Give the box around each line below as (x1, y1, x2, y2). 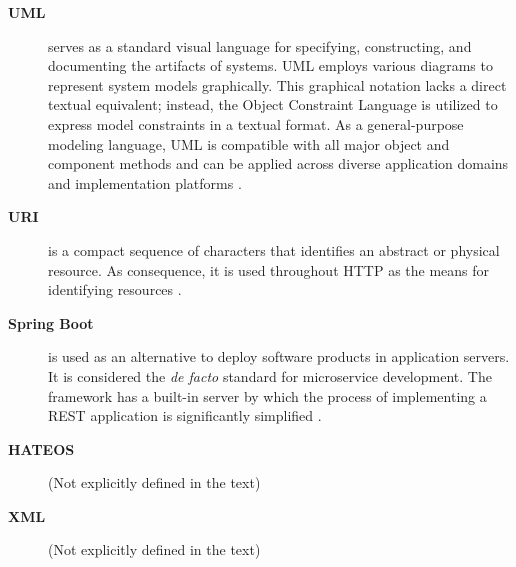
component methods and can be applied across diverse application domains (48, 153, 509, 174)
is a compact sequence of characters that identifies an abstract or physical (48, 239, 500, 260)
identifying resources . (48, 279, 182, 300)
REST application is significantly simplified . (48, 405, 322, 426)
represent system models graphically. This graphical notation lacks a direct (48, 74, 507, 95)
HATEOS (8, 438, 75, 459)
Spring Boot (8, 312, 94, 333)
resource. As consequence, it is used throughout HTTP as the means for (48, 259, 490, 280)
